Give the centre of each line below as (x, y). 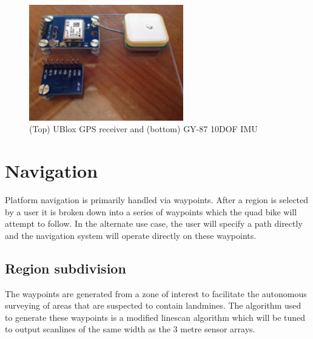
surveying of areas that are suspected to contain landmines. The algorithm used (153, 305)
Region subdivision (66, 268)
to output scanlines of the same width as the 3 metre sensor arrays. (130, 329)
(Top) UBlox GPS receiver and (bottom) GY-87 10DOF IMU (143, 129)
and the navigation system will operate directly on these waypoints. (131, 235)
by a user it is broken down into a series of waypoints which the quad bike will (151, 211)
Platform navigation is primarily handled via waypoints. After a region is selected (157, 200)
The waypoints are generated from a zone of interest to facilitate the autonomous (156, 293)
